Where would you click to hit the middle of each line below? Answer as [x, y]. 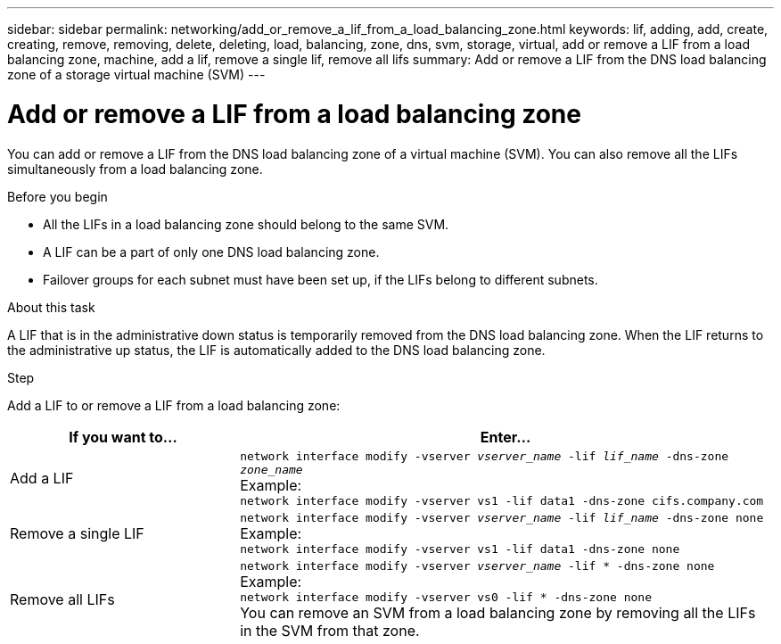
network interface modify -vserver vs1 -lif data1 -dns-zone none [460, 549]
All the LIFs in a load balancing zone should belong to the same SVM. [246, 224]
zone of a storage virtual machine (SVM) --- [136, 74]
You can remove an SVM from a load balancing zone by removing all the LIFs [498, 612]
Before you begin [58, 196]
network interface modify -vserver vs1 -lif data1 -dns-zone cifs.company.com [502, 500]
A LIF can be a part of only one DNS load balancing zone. [211, 252]
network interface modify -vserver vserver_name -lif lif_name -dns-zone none [502, 517]
